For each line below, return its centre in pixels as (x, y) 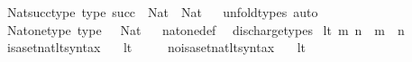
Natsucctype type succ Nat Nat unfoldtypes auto (162, 12)
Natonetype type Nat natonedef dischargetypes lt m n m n (206, 29)
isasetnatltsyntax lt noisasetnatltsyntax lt (156, 47)
